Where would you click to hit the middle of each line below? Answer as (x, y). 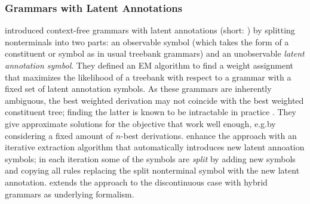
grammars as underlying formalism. (70, 194)
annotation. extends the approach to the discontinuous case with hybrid (136, 182)
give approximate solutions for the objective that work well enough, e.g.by (140, 123)
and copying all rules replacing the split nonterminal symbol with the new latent (152, 170)
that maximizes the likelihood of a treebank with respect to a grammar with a (148, 77)
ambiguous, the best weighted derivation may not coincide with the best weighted (154, 100)
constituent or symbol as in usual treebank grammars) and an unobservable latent (155, 53)
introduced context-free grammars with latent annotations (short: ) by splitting (150, 30)
